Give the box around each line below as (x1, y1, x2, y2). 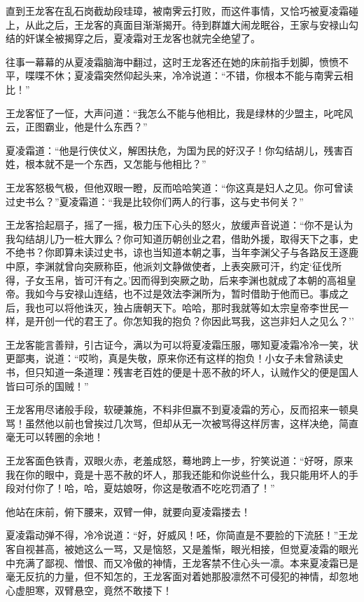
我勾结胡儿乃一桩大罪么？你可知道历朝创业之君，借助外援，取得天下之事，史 (6, 231, 358, 246)
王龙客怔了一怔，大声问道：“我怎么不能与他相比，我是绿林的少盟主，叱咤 (6, 105, 344, 120)
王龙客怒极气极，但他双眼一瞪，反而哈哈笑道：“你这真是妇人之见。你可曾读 (6, 180, 353, 194)
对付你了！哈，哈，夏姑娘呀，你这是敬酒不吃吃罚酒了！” (15, 481, 275, 495)
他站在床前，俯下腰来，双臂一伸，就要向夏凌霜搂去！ (6, 504, 251, 519)
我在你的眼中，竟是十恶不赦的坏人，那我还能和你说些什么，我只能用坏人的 (6, 467, 349, 481)
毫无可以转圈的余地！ (6, 429, 104, 444)
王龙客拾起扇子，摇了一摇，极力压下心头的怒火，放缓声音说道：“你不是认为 (6, 218, 353, 232)
